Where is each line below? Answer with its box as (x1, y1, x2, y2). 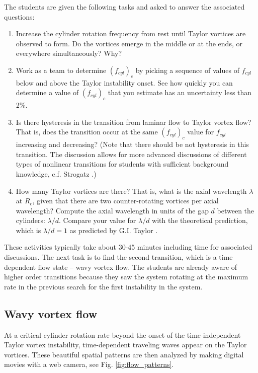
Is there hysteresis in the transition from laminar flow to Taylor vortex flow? (16, 116, 251, 127)
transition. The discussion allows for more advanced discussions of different (16, 148, 247, 159)
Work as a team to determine (16, 64, 107, 75)
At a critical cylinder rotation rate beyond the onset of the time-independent (4, 329, 241, 340)
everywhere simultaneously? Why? (16, 48, 122, 58)
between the (217, 205, 254, 215)
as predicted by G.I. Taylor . (69, 225, 158, 235)
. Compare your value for (58, 215, 136, 226)
